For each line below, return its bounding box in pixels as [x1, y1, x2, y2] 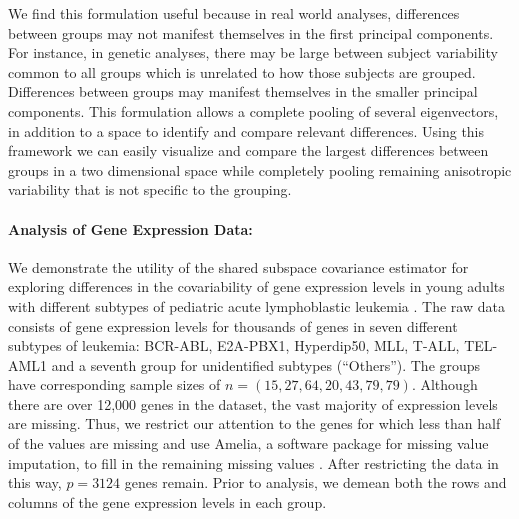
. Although [411, 374, 478, 395]
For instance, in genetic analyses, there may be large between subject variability [8, 42, 498, 63]
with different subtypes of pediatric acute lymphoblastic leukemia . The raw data [8, 295, 505, 316]
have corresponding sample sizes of [8, 374, 221, 395]
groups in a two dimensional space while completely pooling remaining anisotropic [8, 159, 512, 180]
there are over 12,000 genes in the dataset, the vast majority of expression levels [8, 393, 498, 414]
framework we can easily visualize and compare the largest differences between [8, 140, 489, 161]
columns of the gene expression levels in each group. [8, 491, 327, 512]
